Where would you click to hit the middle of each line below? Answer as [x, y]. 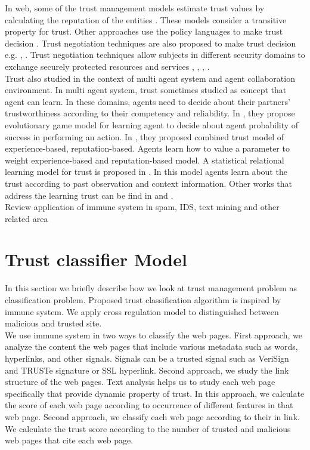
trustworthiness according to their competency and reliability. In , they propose [150, 113]
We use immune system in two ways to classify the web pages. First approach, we [154, 335]
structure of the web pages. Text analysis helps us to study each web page [140, 382]
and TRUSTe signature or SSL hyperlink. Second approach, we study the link [147, 370]
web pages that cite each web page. [69, 440]
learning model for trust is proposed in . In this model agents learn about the [146, 172]
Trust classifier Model [96, 259]
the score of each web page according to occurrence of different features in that [149, 405]
